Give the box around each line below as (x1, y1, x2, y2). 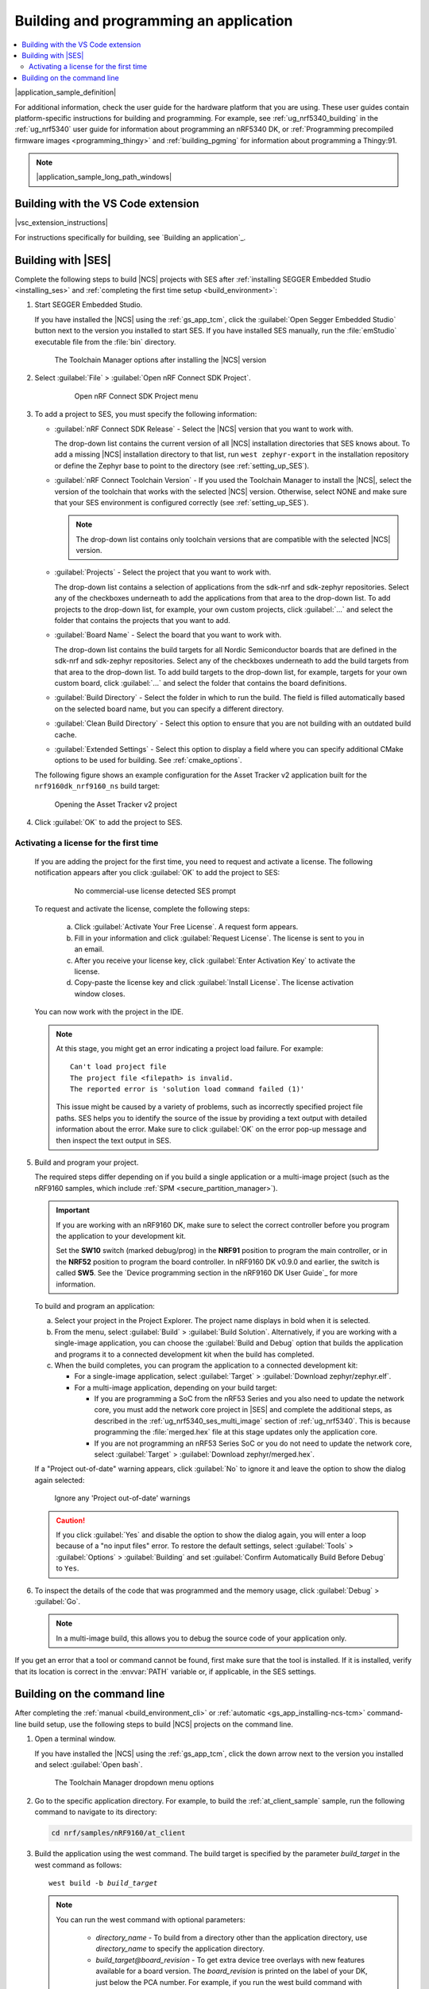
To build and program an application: (34, 1301, 155, 1310)
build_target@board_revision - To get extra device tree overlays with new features (95, 1955, 365, 1964)
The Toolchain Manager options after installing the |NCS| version (54, 355, 267, 364)
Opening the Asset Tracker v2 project (54, 800, 178, 809)
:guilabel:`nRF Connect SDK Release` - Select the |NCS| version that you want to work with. (54, 424, 354, 434)
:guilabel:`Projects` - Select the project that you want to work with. (54, 567, 272, 577)
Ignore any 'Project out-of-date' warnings (54, 1493, 191, 1503)
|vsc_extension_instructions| (14, 218, 109, 228)
